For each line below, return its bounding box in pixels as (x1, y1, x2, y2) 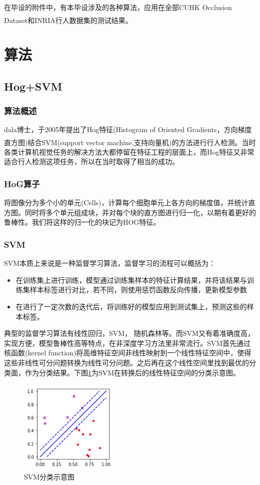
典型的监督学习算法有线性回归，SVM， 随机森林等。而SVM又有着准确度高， (4, 328, 254, 338)
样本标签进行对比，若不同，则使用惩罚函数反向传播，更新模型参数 (29, 284, 247, 295)
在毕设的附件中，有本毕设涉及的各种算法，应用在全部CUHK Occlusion (4, 2, 232, 12)
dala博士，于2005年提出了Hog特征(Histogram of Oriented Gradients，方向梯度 (4, 124, 252, 135)
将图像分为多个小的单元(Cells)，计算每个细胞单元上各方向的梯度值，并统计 (4, 197, 248, 208)
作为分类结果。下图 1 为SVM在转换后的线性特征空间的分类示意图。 (24, 367, 240, 377)
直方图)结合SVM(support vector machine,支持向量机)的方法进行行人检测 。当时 (4, 137, 256, 147)
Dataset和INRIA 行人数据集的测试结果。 (4, 15, 132, 25)
